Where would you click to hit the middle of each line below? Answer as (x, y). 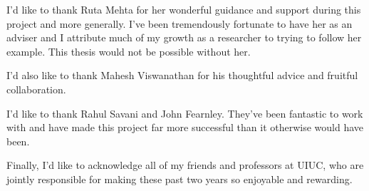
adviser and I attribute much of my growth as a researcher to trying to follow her (184, 37)
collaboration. (36, 89)
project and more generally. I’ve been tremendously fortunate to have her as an (180, 23)
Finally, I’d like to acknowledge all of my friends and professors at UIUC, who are (185, 165)
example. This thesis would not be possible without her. (129, 51)
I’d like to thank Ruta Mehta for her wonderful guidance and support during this (184, 9)
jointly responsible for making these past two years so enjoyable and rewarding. (180, 179)
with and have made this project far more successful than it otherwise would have (185, 127)
